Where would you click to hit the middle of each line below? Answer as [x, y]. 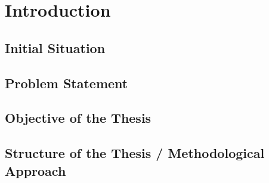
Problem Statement [67, 83]
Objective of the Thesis [78, 118]
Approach [35, 170]
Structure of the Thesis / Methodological [135, 153]
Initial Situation [55, 47]
